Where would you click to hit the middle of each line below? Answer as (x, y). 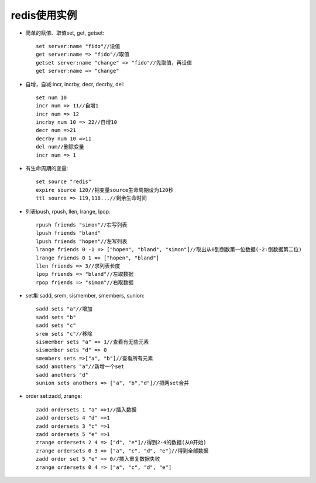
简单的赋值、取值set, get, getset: (65, 33)
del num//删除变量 (60, 147)
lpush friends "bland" (68, 233)
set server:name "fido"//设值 (78, 46)
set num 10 (51, 97)
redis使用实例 (44, 15)
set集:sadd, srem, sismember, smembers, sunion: (85, 296)
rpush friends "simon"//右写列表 (82, 225)
